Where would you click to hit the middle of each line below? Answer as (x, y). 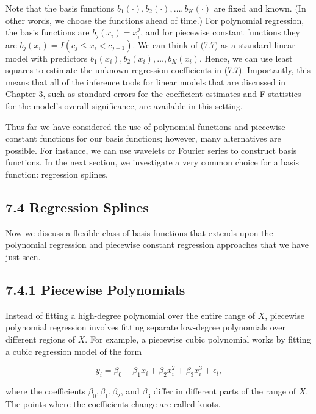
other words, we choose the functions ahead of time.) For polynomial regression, (155, 20)
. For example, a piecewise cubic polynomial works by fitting (198, 339)
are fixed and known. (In (260, 8)
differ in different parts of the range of (225, 391)
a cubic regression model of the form (74, 351)
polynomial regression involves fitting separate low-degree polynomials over (146, 327)
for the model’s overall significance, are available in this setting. (124, 106)
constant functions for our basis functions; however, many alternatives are (143, 138)
